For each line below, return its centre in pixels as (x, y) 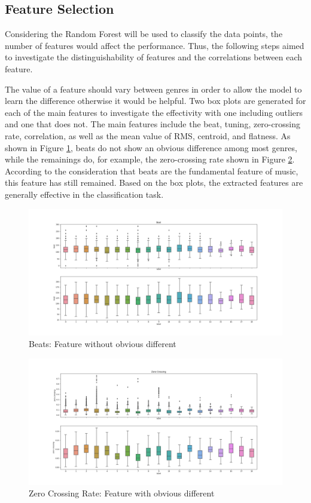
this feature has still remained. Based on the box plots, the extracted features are (154, 183)
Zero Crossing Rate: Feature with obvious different (122, 493)
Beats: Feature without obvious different (103, 344)
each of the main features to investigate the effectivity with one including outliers (154, 112)
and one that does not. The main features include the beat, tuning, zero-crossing (153, 124)
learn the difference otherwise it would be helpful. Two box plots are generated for (155, 101)
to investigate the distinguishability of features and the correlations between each (154, 57)
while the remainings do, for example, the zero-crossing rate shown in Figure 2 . (150, 159)
